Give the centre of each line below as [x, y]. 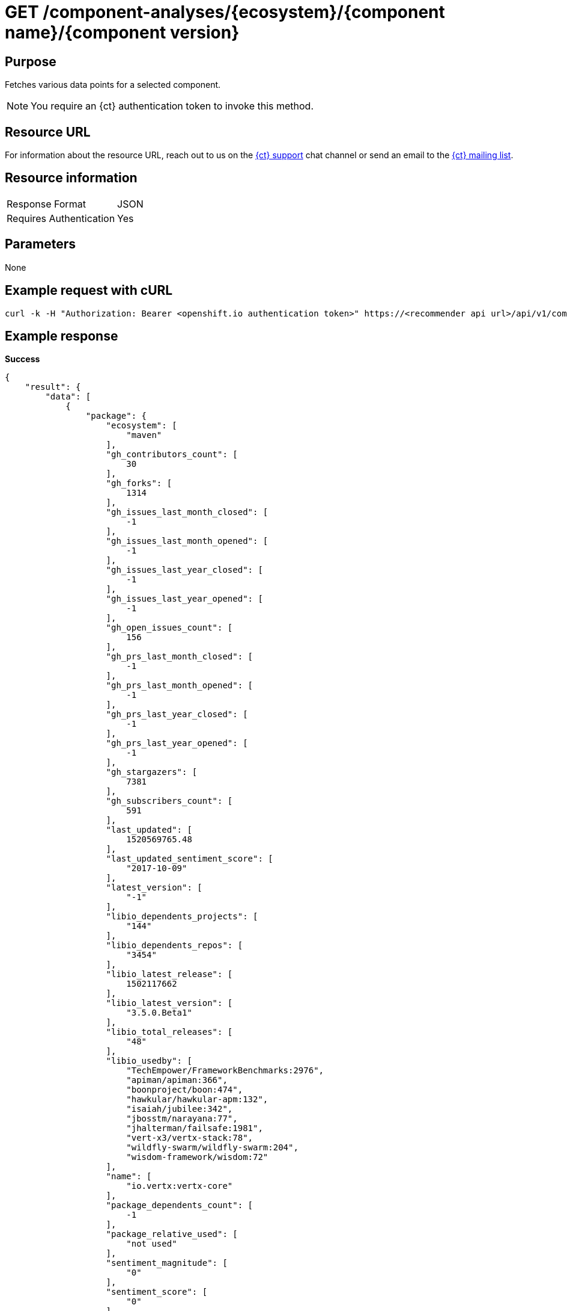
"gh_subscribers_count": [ [169, 801]
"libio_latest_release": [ [169, 974]
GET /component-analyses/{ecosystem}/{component [225, 12]
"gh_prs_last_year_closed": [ [177, 714]
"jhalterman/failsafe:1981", [195, 1128]
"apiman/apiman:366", [177, 1080]
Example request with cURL [89, 291]
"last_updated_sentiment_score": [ [190, 859]
